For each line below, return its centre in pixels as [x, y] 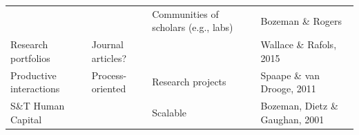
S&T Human [38, 106]
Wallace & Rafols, [299, 44]
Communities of [185, 13]
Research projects [189, 82]
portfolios [30, 58]
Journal [107, 44]
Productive [33, 75]
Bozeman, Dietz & [299, 106]
